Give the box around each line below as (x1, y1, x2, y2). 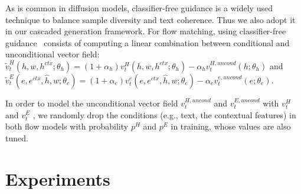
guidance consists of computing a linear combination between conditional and (5, 36, 290, 48)
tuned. (5, 131, 28, 144)
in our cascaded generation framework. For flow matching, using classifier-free (5, 25, 286, 37)
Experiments (5, 166, 110, 190)
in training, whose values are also (171, 120, 291, 132)
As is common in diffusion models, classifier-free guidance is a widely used (5, 2, 273, 14)
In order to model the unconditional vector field (5, 96, 178, 109)
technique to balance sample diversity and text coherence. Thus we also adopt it (5, 13, 296, 25)
